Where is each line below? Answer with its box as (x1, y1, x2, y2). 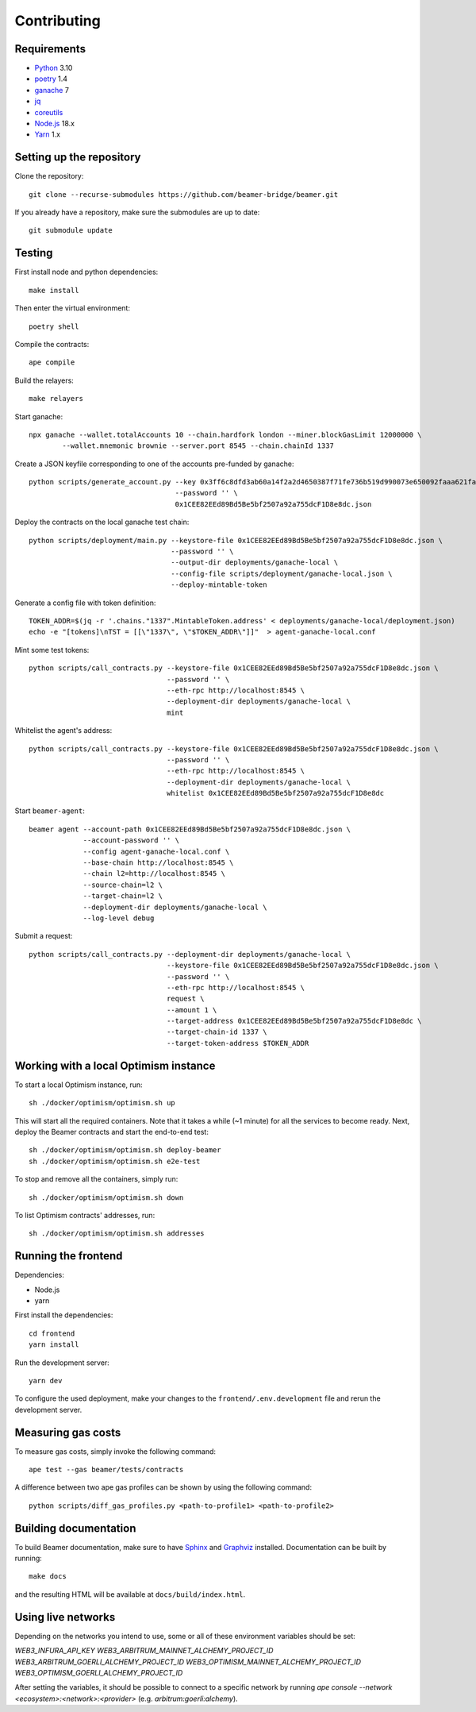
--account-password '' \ (83, 836, 180, 845)
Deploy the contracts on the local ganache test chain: (14, 517, 190, 527)
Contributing (14, 12, 101, 29)
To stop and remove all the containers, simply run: (14, 1174, 178, 1184)
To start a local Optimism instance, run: (14, 1080, 143, 1089)
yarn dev (29, 1376, 63, 1385)
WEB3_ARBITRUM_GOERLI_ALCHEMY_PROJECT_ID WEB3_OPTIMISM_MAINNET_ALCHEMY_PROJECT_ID (14, 1656, 361, 1667)
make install (29, 286, 79, 295)
